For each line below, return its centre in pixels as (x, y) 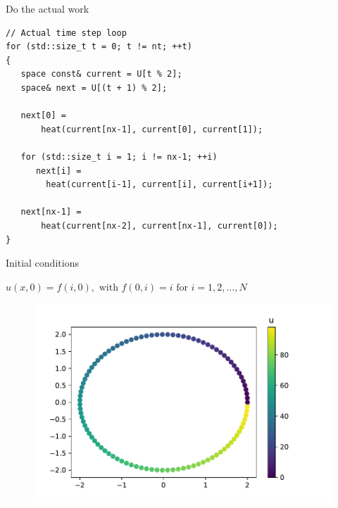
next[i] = (58, 171)
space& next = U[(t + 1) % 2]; (94, 88)
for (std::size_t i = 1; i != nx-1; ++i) (119, 157)
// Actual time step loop (66, 33)
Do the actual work (48, 8)
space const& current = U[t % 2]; (101, 74)
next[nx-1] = (51, 212)
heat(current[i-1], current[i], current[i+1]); (159, 185)
